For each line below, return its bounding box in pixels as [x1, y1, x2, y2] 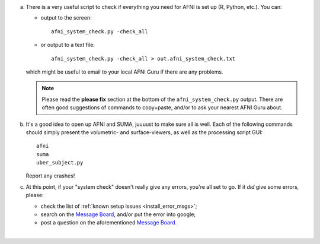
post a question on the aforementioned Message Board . [40, 219, 177, 226]
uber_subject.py [36, 159, 84, 166]
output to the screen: [40, 14, 92, 21]
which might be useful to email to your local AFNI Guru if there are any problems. [25, 68, 223, 75]
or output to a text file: [40, 42, 95, 49]
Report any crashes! [25, 172, 75, 179]
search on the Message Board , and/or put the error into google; [40, 211, 196, 218]
